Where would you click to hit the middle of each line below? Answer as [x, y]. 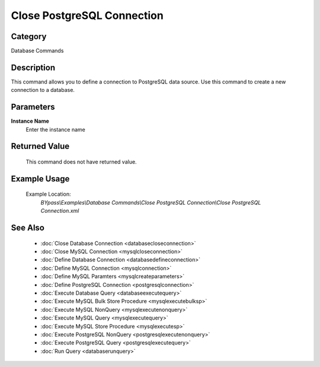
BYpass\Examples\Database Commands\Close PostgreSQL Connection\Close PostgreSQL [151, 202]
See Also [28, 228]
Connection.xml [60, 211]
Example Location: [48, 194]
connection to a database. [43, 90]
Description [33, 67]
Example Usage [40, 179]
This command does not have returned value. [81, 162]
